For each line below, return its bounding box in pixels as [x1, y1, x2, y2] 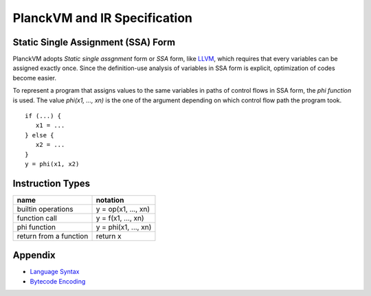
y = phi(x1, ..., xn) [95, 222, 152, 231]
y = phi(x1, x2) [25, 160, 80, 168]
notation [95, 195, 124, 205]
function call [16, 213, 58, 223]
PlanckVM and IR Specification [12, 10, 192, 25]
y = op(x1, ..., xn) [95, 204, 150, 214]
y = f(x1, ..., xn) [95, 213, 144, 223]
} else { [25, 131, 54, 139]
